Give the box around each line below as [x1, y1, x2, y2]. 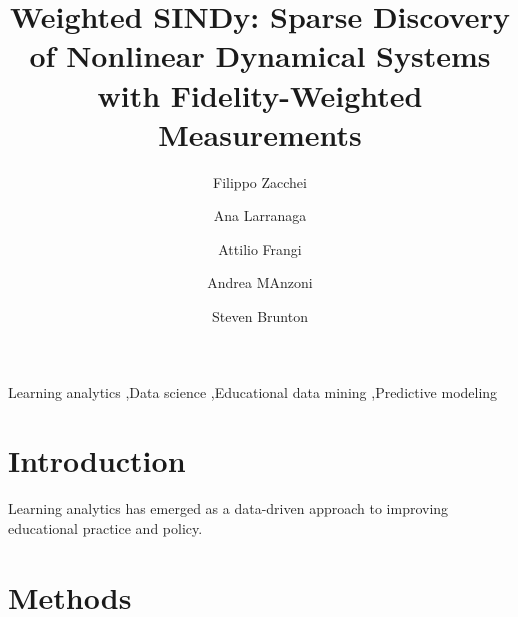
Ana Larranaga [213, 205, 307, 226]
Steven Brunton [212, 306, 308, 327]
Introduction [8, 440, 186, 481]
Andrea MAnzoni [207, 272, 313, 293]
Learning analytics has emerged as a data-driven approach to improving [8, 498, 449, 519]
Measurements [158, 113, 362, 154]
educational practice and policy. [8, 517, 203, 538]
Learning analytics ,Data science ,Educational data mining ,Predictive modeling [8, 381, 498, 402]
